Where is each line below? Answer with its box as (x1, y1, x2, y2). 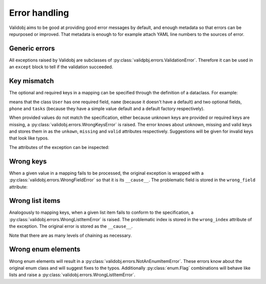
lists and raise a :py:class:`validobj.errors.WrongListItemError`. (9, 272, 135, 278)
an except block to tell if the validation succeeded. (9, 64, 113, 70)
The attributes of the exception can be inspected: (9, 144, 109, 150)
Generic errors (9, 44, 55, 53)
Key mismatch (9, 77, 54, 85)
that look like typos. (9, 135, 49, 141)
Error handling (9, 7, 69, 18)
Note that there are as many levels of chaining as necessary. (9, 232, 132, 238)
